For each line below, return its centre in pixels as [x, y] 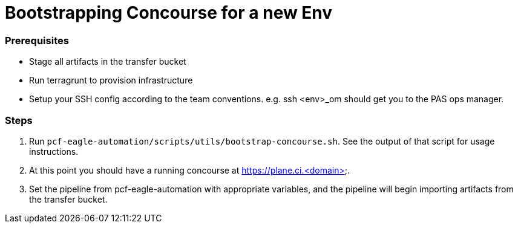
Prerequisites [37, 40]
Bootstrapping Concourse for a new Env [169, 13]
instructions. [54, 151]
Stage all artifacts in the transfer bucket [108, 62]
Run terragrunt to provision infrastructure [111, 80]
